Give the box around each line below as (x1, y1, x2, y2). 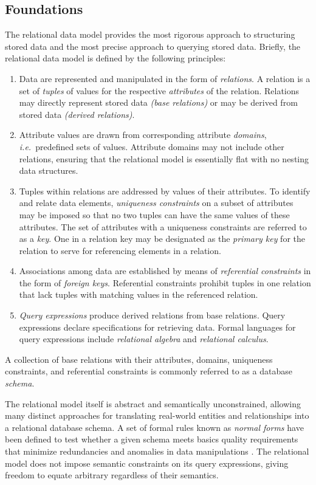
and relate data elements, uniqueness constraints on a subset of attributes (19, 196, 294, 209)
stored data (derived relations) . (19, 108, 135, 120)
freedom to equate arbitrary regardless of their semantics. (5, 469, 219, 481)
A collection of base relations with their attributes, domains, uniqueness (5, 353, 273, 365)
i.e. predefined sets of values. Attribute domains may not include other (19, 140, 284, 153)
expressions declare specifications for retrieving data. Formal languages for (19, 320, 296, 333)
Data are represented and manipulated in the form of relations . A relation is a (19, 72, 311, 84)
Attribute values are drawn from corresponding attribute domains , (19, 128, 267, 141)
